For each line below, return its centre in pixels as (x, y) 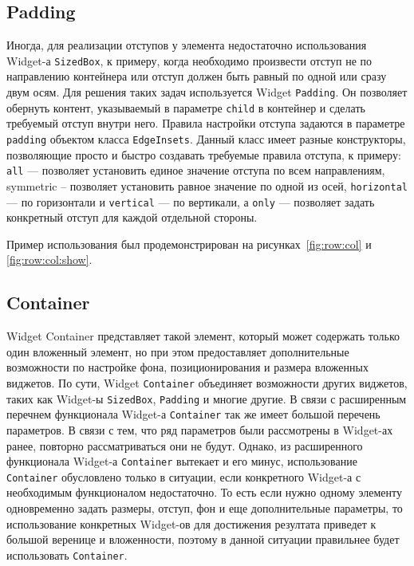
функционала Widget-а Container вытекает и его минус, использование (182, 461)
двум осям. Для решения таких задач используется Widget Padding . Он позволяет (207, 92)
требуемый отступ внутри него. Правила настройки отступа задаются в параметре (206, 123)
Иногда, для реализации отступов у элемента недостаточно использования (187, 45)
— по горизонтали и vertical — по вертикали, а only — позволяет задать (191, 201)
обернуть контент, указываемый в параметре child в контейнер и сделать (186, 107)
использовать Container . (67, 554)
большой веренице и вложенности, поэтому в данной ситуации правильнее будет (203, 539)
